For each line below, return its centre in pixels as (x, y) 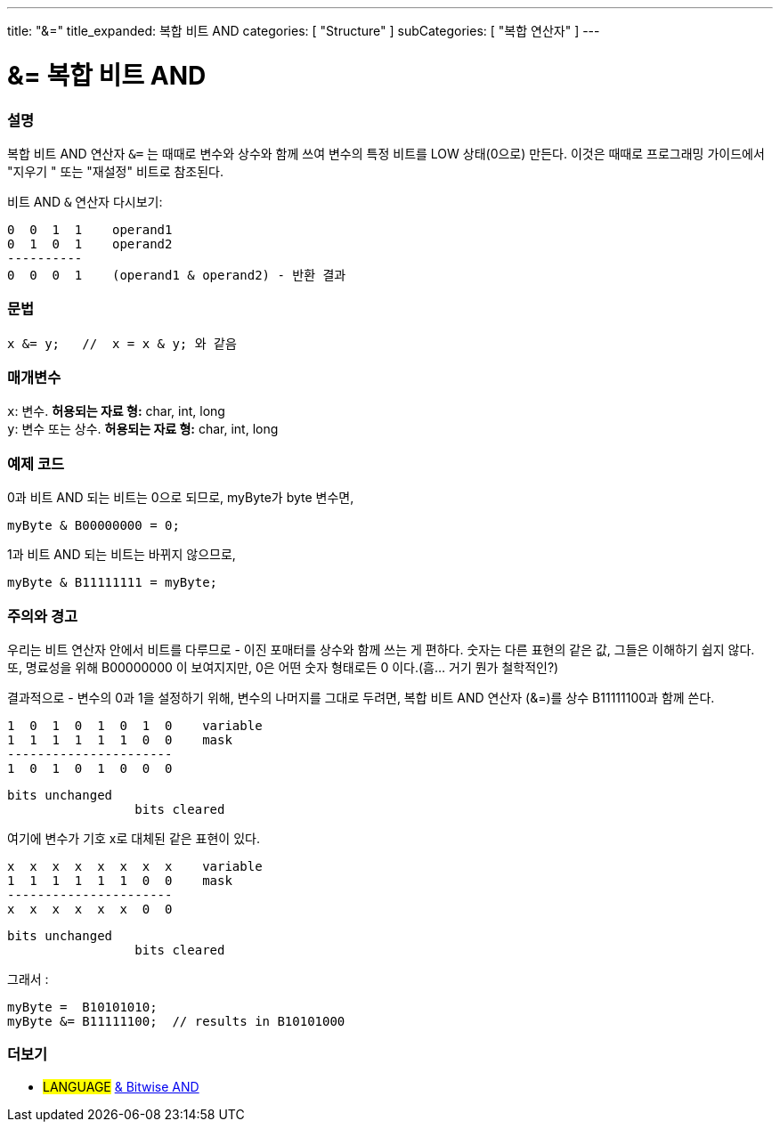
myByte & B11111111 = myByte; (113, 583)
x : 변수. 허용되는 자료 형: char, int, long (116, 411)
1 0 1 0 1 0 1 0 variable (135, 725)
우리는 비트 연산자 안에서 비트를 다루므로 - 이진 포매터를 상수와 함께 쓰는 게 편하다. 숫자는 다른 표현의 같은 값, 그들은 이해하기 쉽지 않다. (381, 649)
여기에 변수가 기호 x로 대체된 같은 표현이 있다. (134, 838)
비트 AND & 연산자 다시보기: (85, 201)
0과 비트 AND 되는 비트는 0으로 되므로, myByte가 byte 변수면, (181, 498)
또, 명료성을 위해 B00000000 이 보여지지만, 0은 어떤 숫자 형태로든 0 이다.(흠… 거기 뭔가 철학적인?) (283, 667)
